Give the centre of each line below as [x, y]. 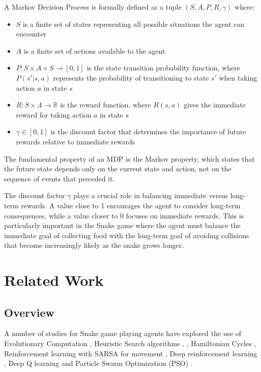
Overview [29, 312]
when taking [238, 77]
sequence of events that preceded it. [60, 178]
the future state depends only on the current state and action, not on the [118, 169]
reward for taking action [54, 114]
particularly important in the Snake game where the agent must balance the [122, 225]
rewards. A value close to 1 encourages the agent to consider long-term [131, 205]
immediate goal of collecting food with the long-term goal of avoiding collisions [127, 235]
